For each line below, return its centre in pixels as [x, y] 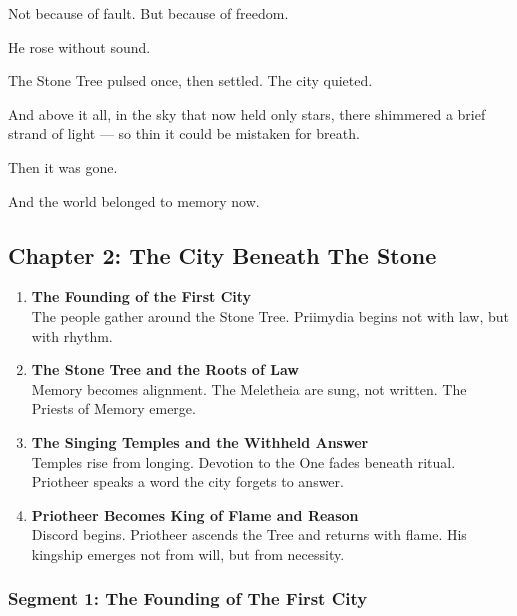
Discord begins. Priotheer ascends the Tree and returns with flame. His [249, 534]
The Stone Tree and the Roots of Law [165, 369]
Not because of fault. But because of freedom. [148, 13]
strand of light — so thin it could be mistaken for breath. [184, 133]
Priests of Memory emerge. [113, 408]
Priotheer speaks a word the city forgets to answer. [187, 481]
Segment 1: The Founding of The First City [188, 598]
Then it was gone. [63, 166]
